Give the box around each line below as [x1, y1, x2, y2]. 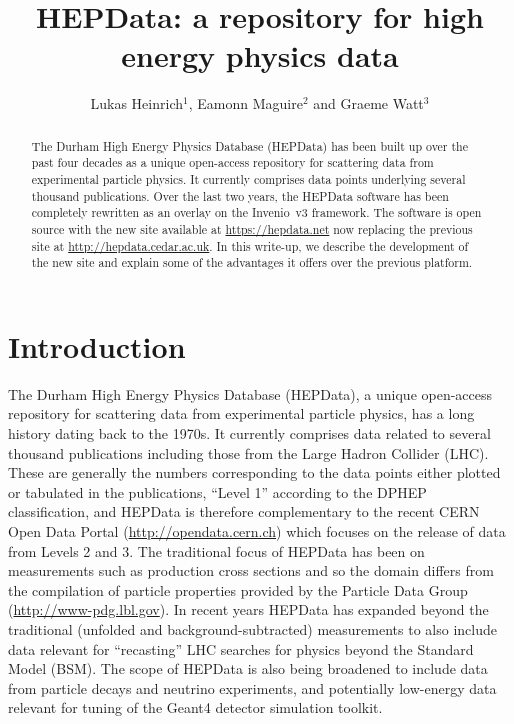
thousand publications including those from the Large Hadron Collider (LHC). [8, 442, 489, 463]
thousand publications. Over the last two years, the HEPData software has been [31, 187, 449, 204]
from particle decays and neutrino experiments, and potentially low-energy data [8, 677, 497, 698]
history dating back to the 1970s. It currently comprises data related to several [8, 423, 491, 444]
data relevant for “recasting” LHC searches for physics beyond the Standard [8, 638, 474, 659]
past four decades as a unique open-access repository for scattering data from [31, 154, 434, 171]
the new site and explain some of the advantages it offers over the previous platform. [31, 254, 473, 271]
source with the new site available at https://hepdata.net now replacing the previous [31, 220, 473, 237]
